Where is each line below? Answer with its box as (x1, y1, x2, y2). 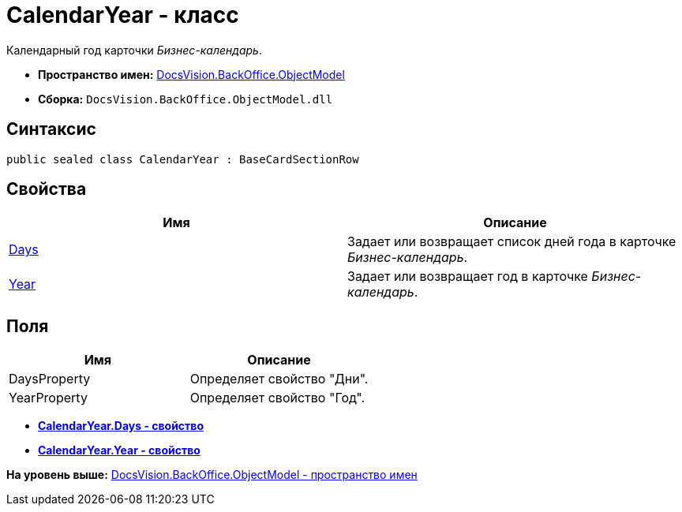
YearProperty (9, 390, 88, 406)
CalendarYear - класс (6, 2, 239, 28)
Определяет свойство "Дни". (189, 371, 369, 387)
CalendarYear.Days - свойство (38, 419, 204, 433)
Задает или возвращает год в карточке (347, 268, 588, 285)
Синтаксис (6, 119, 96, 140)
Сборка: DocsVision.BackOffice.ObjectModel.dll (38, 92, 333, 106)
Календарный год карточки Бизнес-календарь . (6, 43, 262, 57)
